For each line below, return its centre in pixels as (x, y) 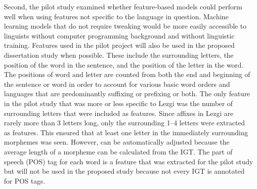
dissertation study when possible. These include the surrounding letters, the (119, 55)
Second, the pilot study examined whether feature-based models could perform (123, 6)
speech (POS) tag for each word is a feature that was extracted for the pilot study (128, 161)
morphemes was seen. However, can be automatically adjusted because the (117, 142)
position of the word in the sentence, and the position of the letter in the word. (124, 64)
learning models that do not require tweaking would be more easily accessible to (125, 26)
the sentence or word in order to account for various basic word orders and (117, 84)
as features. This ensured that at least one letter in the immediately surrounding (126, 132)
